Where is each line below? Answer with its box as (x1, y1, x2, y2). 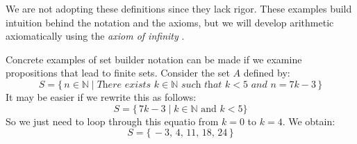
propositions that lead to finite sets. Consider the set (6, 65, 230, 80)
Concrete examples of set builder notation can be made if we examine (6, 51, 302, 66)
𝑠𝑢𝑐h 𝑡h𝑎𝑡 (181, 79, 222, 90)
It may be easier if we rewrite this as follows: (6, 89, 197, 104)
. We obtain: (282, 113, 335, 128)
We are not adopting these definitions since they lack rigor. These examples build (6, 1, 352, 15)
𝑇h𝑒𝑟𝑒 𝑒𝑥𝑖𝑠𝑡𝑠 (97, 79, 151, 90)
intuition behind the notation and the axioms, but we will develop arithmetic (6, 15, 334, 29)
